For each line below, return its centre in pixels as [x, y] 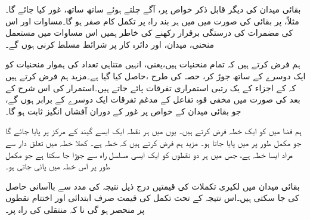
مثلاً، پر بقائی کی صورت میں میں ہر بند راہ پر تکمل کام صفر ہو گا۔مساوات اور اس [152, 21]
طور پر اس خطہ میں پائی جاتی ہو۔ [58, 166]
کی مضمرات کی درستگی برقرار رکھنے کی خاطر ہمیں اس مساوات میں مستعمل [149, 32]
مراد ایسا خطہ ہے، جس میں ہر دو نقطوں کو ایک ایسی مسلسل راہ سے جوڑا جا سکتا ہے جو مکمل [149, 154]
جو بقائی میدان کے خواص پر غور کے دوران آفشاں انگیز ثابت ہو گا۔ [123, 111]
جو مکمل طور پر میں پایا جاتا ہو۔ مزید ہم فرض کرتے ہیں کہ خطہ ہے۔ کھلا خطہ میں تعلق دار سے [154, 142]
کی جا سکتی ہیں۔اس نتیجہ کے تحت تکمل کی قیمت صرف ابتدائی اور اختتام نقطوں [152, 198]
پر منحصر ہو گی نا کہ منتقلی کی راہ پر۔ [75, 209]
